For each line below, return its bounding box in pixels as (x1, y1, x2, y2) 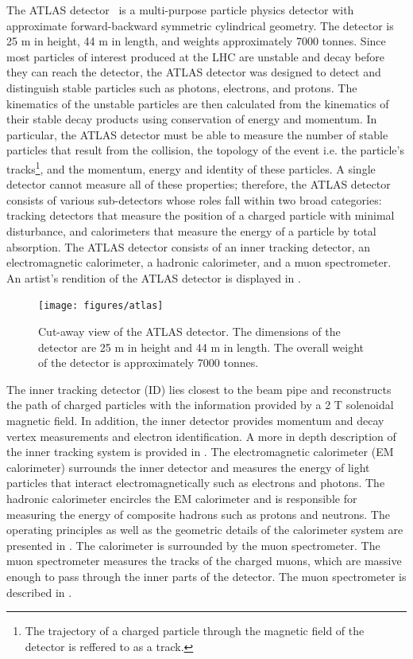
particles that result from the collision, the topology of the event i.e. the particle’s (6, 142, 404, 158)
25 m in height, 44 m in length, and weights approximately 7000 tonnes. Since (6, 33, 386, 49)
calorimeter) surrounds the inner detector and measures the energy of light (6, 458, 370, 475)
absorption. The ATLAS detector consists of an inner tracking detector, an (6, 238, 371, 255)
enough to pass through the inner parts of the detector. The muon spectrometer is (6, 567, 407, 584)
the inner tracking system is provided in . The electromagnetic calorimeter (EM (6, 443, 394, 460)
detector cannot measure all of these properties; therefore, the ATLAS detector (6, 176, 391, 193)
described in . (6, 583, 72, 600)
